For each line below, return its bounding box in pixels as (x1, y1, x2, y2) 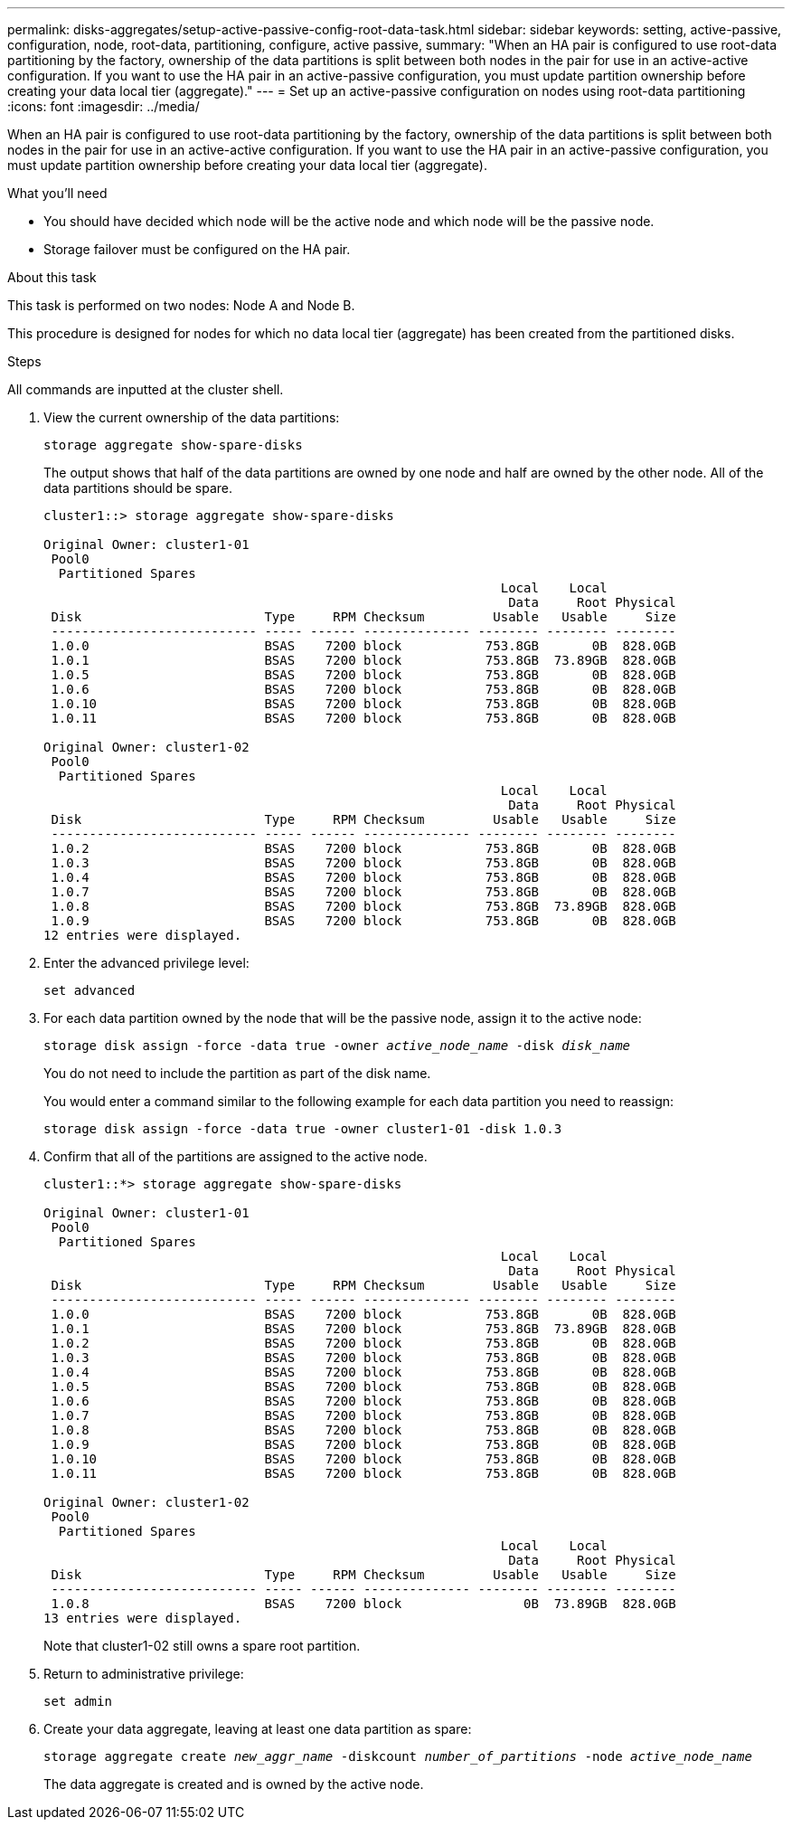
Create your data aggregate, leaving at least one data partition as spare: (43, 1721, 472, 1737)
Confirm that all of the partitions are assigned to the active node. (43, 1149, 428, 1164)
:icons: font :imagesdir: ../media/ (7, 99, 200, 114)
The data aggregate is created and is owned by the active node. (43, 1776, 424, 1792)
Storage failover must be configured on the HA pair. (43, 241, 351, 257)
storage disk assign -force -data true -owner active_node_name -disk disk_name (43, 1038, 631, 1053)
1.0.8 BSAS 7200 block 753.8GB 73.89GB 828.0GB (51, 899, 676, 913)
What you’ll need (7, 185, 108, 201)
